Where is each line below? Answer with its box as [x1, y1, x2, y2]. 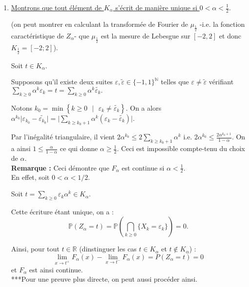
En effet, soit [11, 172, 50, 182]
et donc [219, 31, 241, 40]
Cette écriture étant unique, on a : [11, 206, 114, 216]
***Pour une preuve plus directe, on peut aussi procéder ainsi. [11, 274, 198, 284]
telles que [161, 77, 189, 87]
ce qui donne [60, 143, 98, 153]
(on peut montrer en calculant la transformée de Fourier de [11, 19, 188, 29]
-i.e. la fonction [200, 19, 245, 29]
